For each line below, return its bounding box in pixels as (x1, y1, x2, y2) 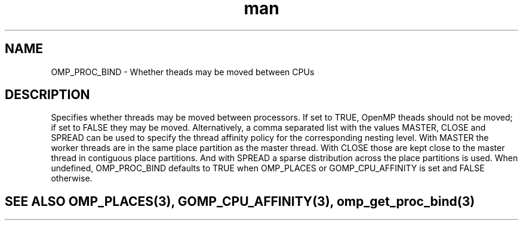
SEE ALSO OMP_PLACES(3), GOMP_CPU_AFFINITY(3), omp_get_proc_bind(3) (5, 193, 475, 209)
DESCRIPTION (5, 87, 90, 103)
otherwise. (51, 173, 93, 184)
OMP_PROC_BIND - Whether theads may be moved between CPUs (51, 66, 315, 77)
